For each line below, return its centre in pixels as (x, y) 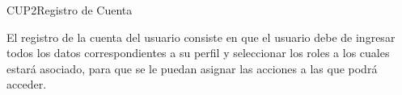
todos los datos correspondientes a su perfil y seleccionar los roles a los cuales (198, 53)
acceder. (27, 84)
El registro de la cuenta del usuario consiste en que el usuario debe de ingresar (201, 37)
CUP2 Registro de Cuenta (70, 10)
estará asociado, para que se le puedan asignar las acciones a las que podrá (192, 68)
